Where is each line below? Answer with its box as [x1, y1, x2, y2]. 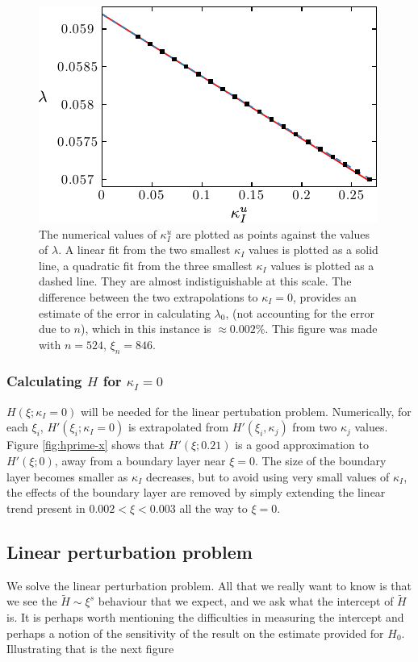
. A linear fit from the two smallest [58, 241, 231, 258]
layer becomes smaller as [6, 468, 128, 485]
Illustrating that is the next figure [6, 640, 174, 657]
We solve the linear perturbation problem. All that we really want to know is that [6, 577, 412, 593]
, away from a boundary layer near [54, 452, 226, 468]
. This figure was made [265, 320, 378, 337]
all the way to [179, 499, 248, 516]
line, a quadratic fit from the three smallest [39, 256, 253, 273]
